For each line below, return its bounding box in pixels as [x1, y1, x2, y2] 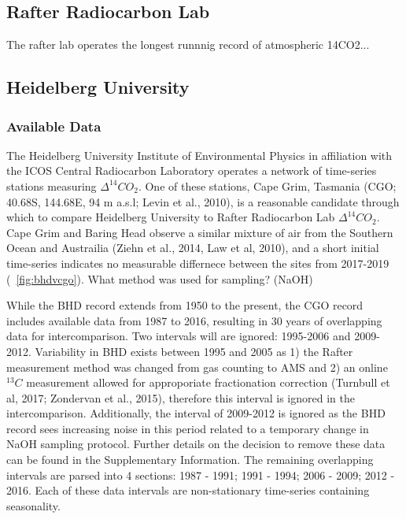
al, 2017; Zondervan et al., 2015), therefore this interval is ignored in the [6, 389, 355, 406]
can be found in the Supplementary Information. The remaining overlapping [6, 451, 374, 468]
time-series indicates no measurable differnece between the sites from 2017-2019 [6, 254, 389, 271]
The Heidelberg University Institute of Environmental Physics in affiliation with [6, 146, 393, 163]
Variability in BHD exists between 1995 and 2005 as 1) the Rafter [35, 343, 353, 359]
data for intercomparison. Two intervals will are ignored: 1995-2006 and [6, 328, 351, 344]
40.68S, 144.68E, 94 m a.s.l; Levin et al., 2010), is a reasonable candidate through [6, 193, 400, 209]
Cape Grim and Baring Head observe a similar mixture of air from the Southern [6, 224, 393, 240]
